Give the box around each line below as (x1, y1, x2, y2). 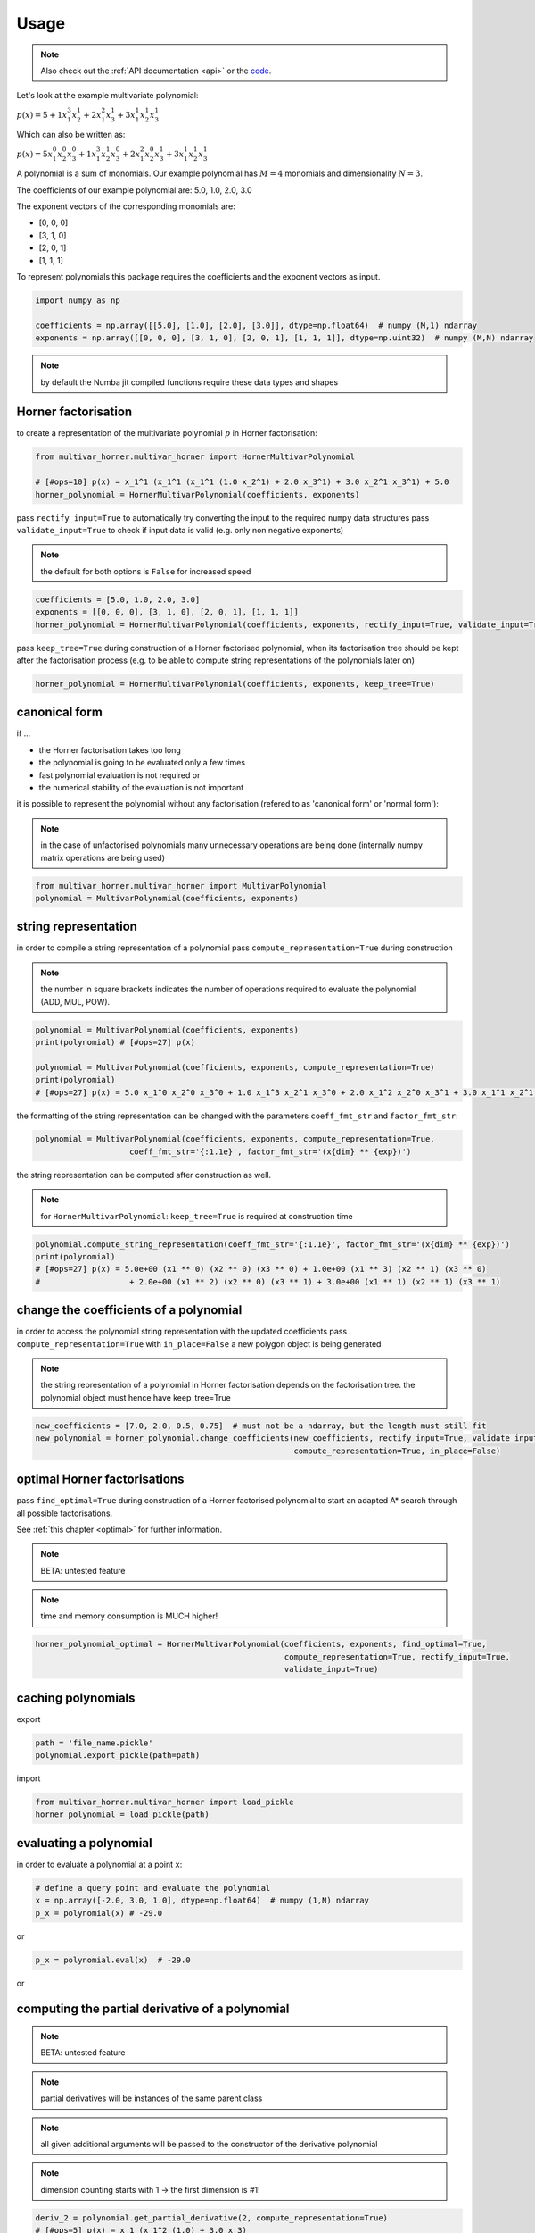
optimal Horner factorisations (16, 1472, 185, 1487)
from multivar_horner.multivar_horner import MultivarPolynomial (35, 881, 327, 891)
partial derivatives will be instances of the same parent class (40, 2093, 263, 2103)
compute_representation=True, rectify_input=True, (284, 1652, 510, 1661)
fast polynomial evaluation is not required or (38, 769, 201, 781)
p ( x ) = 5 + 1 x (16, 110, 68, 120)
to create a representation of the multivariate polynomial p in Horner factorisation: (16, 428, 318, 439)
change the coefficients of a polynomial (16, 1302, 243, 1317)
